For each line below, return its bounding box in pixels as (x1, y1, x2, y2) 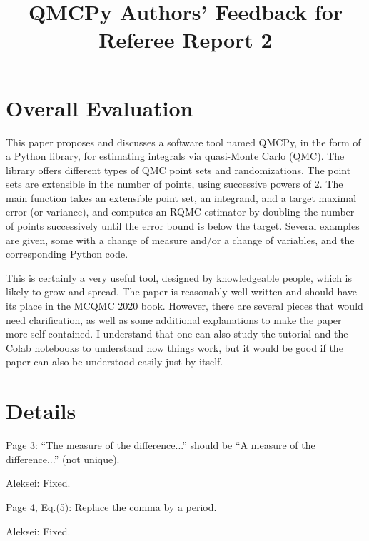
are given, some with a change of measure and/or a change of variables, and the (6, 232, 355, 247)
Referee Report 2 (98, 25, 273, 54)
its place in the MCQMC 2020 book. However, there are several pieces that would (6, 298, 363, 313)
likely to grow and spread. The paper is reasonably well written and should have (6, 284, 358, 299)
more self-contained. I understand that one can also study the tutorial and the (6, 326, 348, 341)
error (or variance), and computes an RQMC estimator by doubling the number (6, 204, 355, 219)
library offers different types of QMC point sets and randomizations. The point (6, 162, 351, 177)
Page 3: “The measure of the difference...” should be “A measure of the (6, 438, 315, 452)
